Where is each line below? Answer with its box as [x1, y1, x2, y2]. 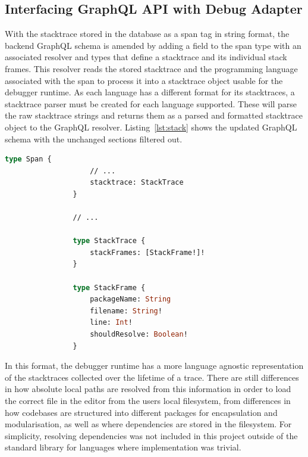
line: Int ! [90, 318, 133, 327]
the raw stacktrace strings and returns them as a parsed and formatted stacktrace [5, 109, 303, 122]
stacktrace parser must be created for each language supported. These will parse [5, 97, 297, 110]
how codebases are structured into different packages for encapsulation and [5, 406, 278, 418]
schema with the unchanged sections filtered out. [5, 132, 183, 145]
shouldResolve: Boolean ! [90, 330, 188, 339]
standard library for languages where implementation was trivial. [5, 441, 241, 453]
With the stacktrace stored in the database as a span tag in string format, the [5, 27, 290, 40]
